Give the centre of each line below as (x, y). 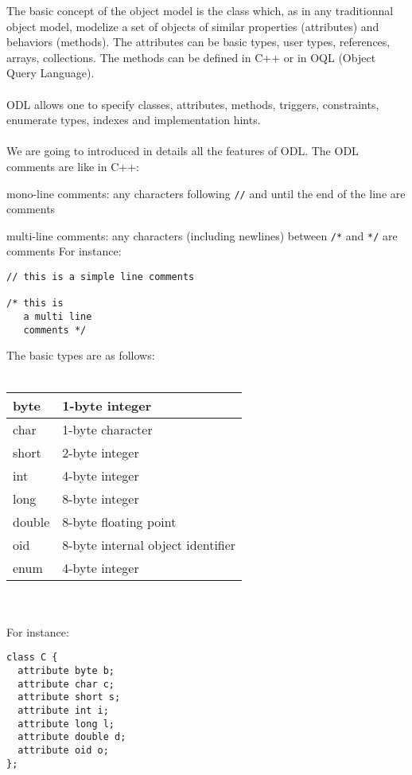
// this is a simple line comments (101, 277)
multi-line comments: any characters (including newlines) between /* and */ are (202, 235)
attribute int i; (63, 710)
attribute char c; (66, 684)
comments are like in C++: (73, 166)
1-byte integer (107, 405)
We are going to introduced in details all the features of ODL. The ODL (183, 151)
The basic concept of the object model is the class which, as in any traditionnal (200, 10)
